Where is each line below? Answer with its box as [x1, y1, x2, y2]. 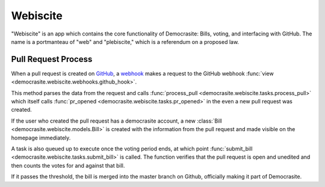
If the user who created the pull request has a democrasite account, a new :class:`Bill [11, 117, 222, 124]
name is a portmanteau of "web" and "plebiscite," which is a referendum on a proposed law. [11, 38, 240, 45]
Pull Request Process [11, 54, 93, 64]
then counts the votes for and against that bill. [11, 162, 125, 169]
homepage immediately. [11, 134, 71, 141]
